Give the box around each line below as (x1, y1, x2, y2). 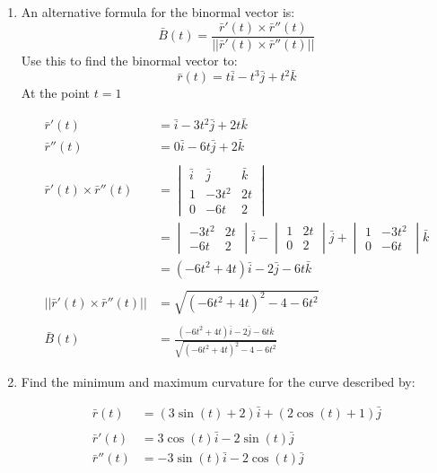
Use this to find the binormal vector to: (21, 50, 238, 69)
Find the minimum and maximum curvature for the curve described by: (21, 372, 415, 390)
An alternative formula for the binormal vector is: (21, 3, 295, 21)
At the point (21, 83, 91, 102)
